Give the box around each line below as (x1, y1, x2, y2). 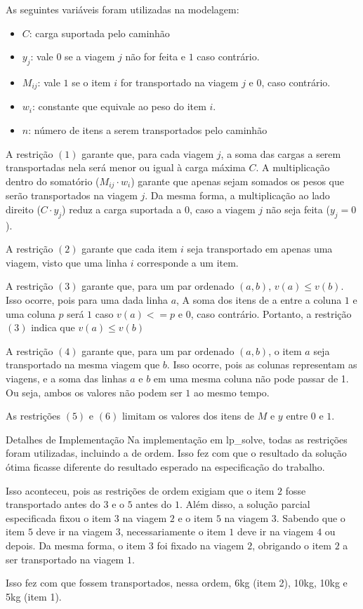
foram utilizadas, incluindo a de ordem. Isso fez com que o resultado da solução (6, 446, 347, 460)
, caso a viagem (189, 201, 256, 216)
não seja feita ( (265, 201, 330, 216)
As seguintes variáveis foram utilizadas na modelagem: (6, 2, 239, 16)
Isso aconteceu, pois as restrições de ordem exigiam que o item (6, 483, 275, 497)
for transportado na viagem (120, 74, 239, 89)
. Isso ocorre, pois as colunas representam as (166, 357, 357, 372)
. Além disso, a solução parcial (180, 497, 310, 511)
